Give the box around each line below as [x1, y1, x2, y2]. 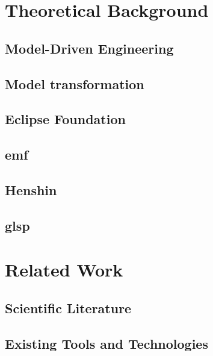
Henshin [5, 180, 57, 199]
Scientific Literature [5, 298, 132, 317]
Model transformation [5, 74, 144, 93]
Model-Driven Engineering [5, 39, 174, 57]
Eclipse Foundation [5, 110, 126, 128]
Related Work [5, 257, 123, 282]
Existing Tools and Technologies [5, 334, 208, 352]
